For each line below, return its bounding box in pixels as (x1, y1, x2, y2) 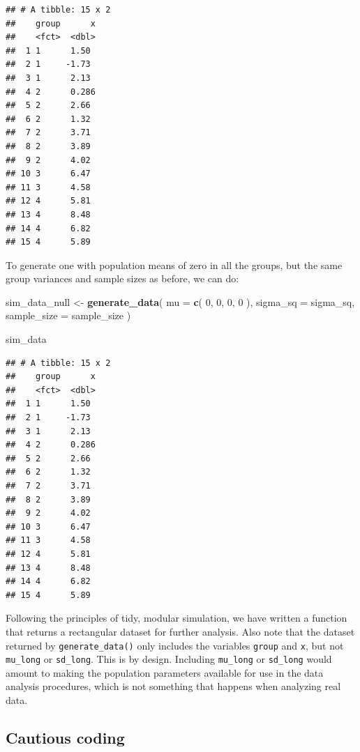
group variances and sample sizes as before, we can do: (6, 271, 239, 286)
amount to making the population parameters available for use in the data (6, 665, 324, 680)
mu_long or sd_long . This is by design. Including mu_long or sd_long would (6, 652, 332, 666)
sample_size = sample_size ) (6, 308, 131, 323)
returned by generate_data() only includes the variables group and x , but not (6, 638, 344, 652)
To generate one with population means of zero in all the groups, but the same (6, 257, 343, 272)
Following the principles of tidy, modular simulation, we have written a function (6, 611, 347, 625)
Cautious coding (6, 727, 125, 749)
